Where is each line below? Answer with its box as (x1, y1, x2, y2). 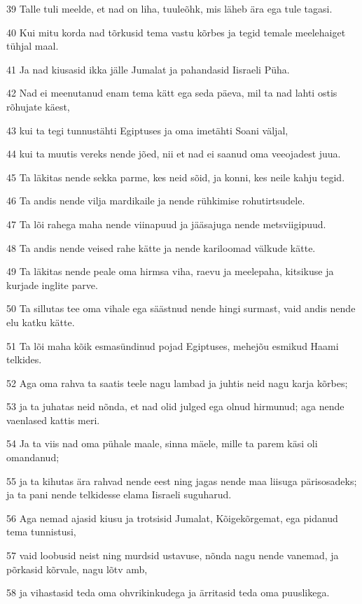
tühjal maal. (6, 38, 59, 53)
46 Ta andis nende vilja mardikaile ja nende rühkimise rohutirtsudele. (6, 193, 305, 208)
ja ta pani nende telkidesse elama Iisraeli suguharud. (6, 487, 232, 502)
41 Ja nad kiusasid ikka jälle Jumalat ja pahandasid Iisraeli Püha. (6, 62, 290, 76)
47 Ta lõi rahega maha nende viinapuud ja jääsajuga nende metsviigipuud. (6, 216, 326, 231)
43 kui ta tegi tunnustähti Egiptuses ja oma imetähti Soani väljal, (6, 122, 288, 137)
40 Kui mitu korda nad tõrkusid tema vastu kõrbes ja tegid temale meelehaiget (6, 24, 346, 39)
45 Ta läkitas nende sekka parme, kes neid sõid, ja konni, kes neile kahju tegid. (6, 169, 345, 184)
